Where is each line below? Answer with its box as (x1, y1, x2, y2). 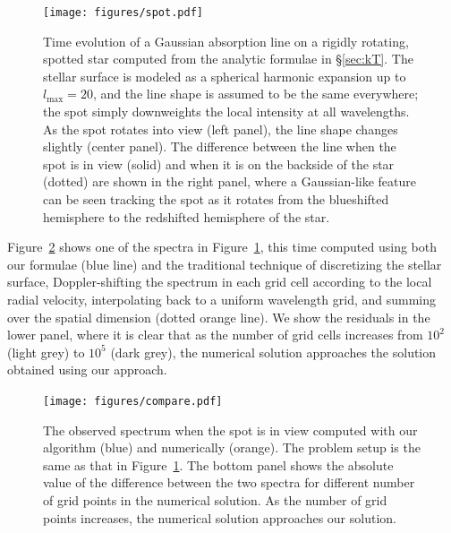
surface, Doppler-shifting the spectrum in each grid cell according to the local (7, 272, 432, 291)
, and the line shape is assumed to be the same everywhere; (92, 84, 419, 103)
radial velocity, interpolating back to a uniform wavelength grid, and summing (7, 289, 437, 308)
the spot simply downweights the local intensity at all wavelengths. (43, 102, 410, 121)
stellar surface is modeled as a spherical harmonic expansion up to (43, 66, 406, 85)
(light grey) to (7, 342, 85, 361)
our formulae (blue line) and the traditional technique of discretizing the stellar (7, 254, 442, 273)
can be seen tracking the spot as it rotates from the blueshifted (43, 190, 389, 208)
